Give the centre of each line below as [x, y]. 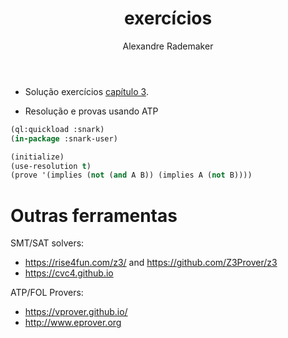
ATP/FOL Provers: [47, 293]
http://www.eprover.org [73, 323]
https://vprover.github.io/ [76, 312]
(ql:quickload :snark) [57, 129]
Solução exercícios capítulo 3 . [86, 91]
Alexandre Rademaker [168, 46]
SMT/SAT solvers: [47, 243]
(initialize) [37, 157]
